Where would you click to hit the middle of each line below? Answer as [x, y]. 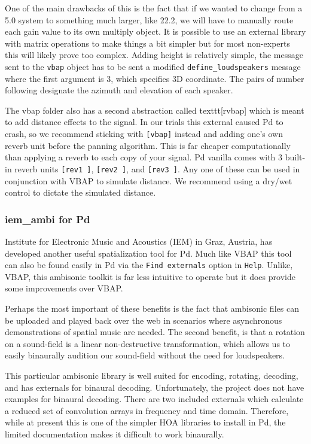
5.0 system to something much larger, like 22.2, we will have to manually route [149, 19]
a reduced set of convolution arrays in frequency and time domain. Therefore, [147, 410]
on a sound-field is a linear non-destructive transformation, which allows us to [148, 343]
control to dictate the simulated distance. [80, 192]
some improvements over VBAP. [64, 288]
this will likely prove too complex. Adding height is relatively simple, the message [154, 55]
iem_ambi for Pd [48, 219]
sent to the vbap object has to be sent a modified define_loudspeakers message [153, 66]
